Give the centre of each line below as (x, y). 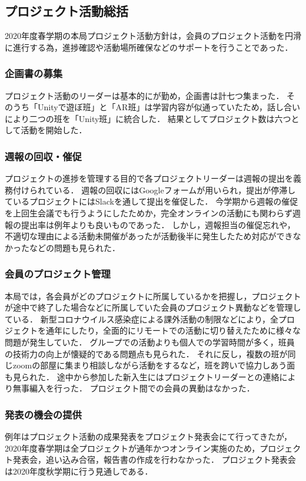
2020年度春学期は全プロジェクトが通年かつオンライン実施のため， (132, 448)
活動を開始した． (54, 130)
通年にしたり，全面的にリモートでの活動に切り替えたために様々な (173, 330)
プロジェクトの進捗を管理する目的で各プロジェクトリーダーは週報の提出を (149, 178)
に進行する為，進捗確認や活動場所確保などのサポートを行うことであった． (149, 47)
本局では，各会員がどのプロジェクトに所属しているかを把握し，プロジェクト (153, 296)
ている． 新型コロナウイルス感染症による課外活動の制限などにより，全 (142, 319)
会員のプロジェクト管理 (58, 274)
